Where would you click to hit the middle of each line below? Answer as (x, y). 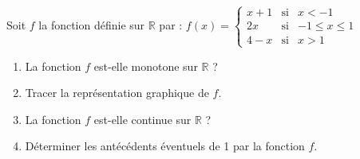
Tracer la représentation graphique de (117, 93)
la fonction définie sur (92, 24)
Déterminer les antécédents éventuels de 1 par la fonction (165, 146)
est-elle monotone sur (146, 66)
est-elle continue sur (142, 119)
